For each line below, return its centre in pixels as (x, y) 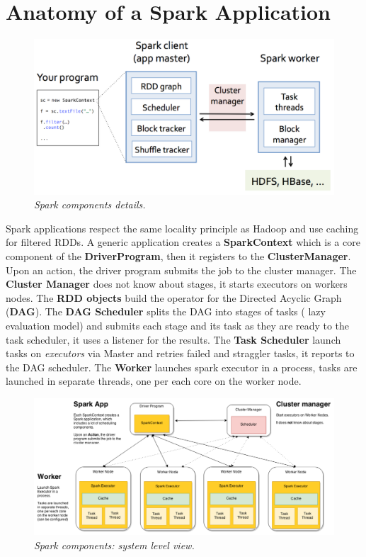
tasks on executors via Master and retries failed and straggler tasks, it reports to (180, 353)
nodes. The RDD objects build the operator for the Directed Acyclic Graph (174, 297)
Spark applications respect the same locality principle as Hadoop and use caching (182, 228)
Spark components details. (90, 204)
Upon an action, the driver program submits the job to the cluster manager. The (181, 270)
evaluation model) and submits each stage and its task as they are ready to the (178, 325)
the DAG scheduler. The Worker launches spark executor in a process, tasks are (182, 367)
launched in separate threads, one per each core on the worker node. (154, 381)
